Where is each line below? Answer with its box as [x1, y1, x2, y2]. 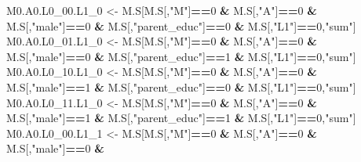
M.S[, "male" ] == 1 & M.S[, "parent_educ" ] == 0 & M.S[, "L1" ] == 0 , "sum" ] [6, 78, 356, 95]
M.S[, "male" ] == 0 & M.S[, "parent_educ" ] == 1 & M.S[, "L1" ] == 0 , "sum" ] [6, 48, 356, 64]
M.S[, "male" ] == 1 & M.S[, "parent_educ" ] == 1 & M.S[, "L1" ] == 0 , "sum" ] [6, 110, 356, 126]
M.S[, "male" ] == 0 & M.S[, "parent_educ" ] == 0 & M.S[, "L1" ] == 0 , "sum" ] [6, 17, 356, 34]
